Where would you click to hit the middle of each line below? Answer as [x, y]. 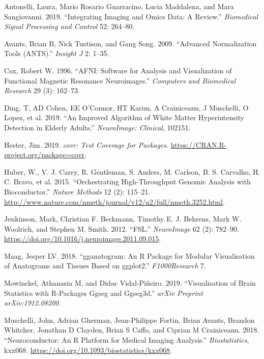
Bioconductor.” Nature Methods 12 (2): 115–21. [77, 191]
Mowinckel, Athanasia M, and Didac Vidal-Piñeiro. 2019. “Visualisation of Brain [130, 283]
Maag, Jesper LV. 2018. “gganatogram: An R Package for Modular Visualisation [129, 255]
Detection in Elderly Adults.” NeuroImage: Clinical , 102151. [97, 127]
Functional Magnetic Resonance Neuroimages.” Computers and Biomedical [120, 80]
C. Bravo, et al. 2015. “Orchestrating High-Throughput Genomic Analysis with [127, 182]
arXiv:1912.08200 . [33, 303]
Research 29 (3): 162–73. [42, 90]
